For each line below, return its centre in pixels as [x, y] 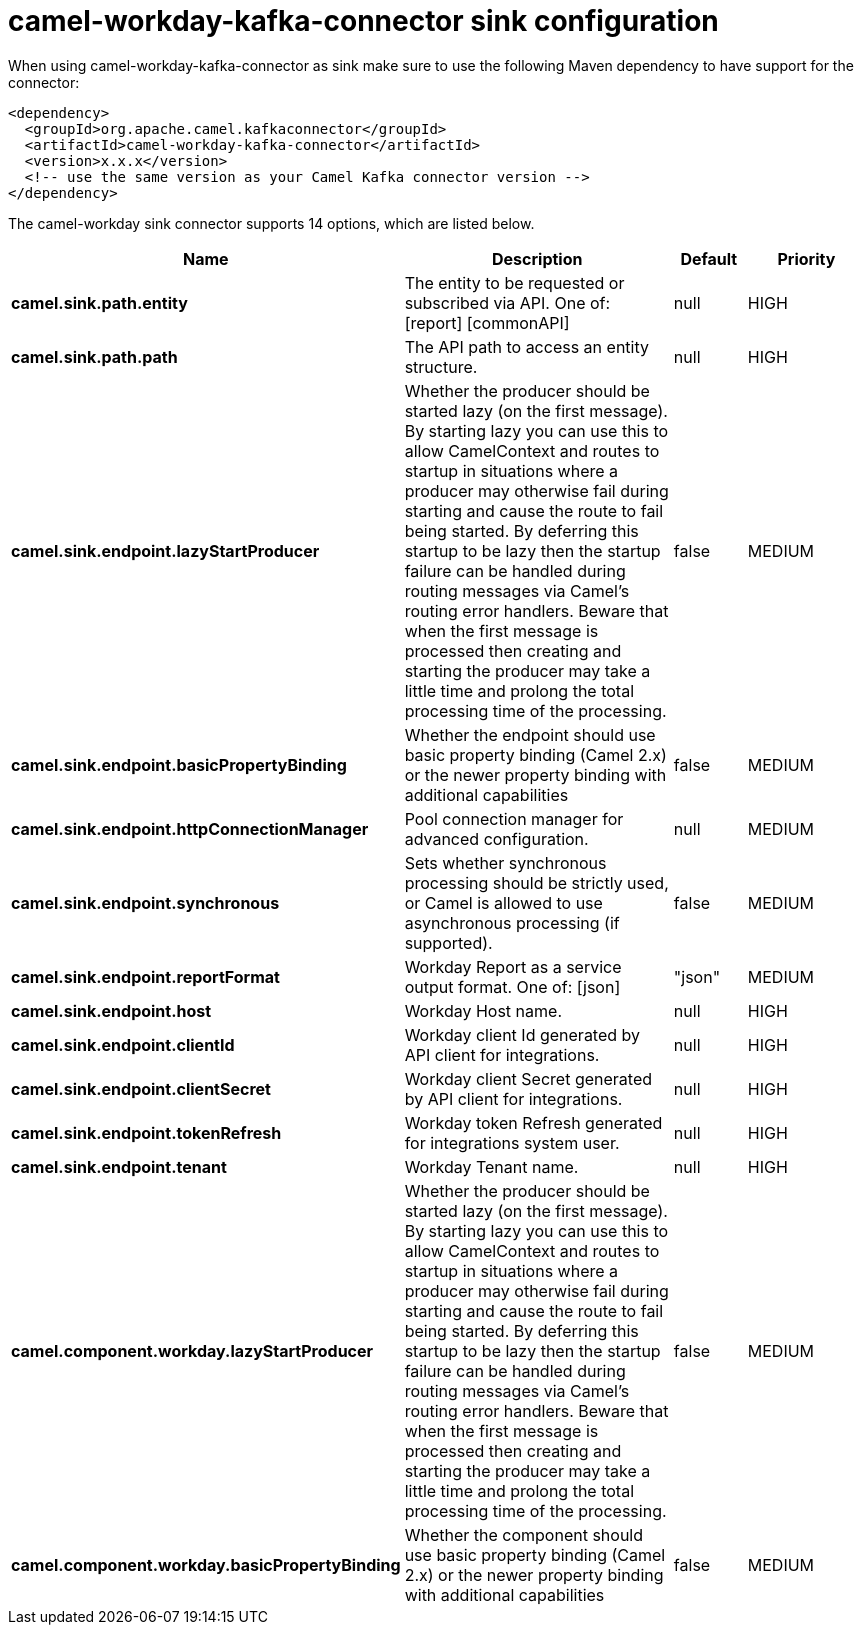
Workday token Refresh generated [533, 1122]
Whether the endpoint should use [530, 734]
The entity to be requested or [514, 282]
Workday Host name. [483, 1010]
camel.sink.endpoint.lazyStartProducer [165, 550]
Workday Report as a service [513, 966]
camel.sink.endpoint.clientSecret [141, 1088]
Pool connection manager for [514, 818]
